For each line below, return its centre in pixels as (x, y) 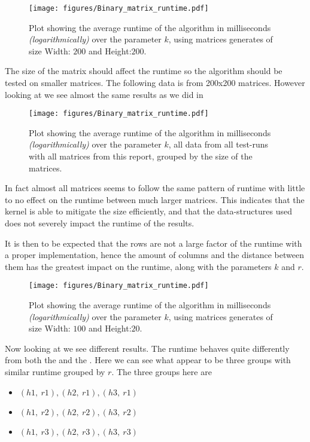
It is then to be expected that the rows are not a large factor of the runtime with (154, 243)
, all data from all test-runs (218, 144)
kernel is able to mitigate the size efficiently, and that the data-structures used (148, 211)
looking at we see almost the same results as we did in (104, 94)
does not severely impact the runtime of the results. (100, 223)
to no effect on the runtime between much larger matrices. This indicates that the (155, 199)
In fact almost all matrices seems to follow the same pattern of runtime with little (155, 188)
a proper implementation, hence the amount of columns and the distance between (154, 255)
